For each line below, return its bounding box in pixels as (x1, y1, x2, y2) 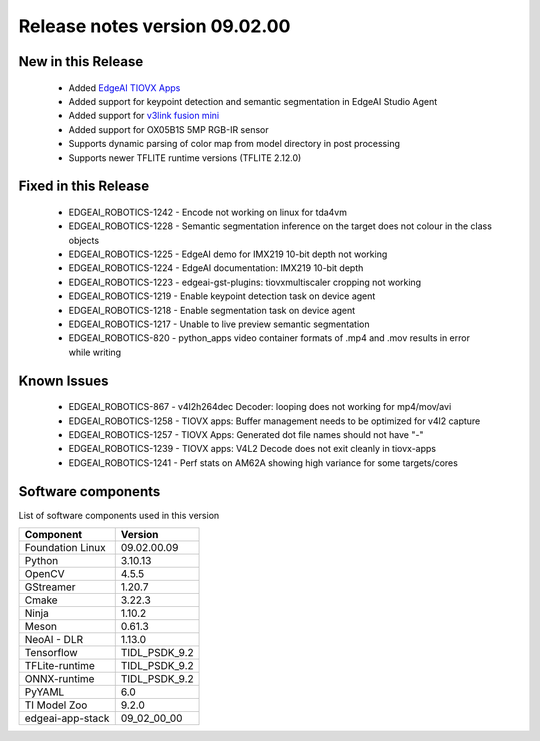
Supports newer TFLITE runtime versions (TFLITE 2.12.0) (68, 151, 302, 164)
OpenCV (24, 567, 65, 581)
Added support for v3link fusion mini (68, 110, 220, 122)
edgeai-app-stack (24, 711, 110, 725)
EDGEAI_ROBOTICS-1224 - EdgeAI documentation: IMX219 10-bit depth (68, 262, 364, 274)
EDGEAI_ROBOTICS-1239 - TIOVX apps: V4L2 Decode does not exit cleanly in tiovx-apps (68, 443, 437, 455)
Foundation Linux (24, 541, 107, 555)
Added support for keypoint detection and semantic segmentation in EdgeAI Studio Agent (68, 95, 438, 107)
